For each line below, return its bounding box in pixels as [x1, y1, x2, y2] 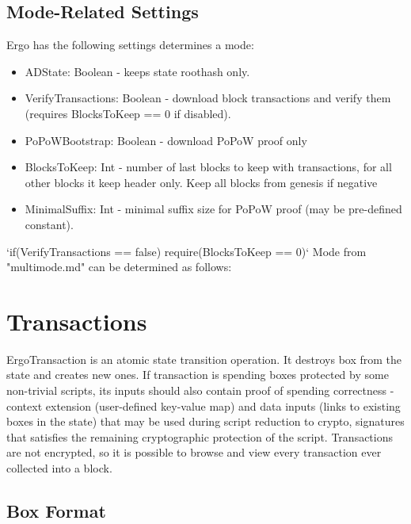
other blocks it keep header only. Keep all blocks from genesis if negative [25, 174, 378, 190]
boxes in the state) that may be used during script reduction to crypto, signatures [6, 413, 405, 430]
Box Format [6, 499, 106, 522]
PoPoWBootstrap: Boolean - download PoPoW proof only [25, 132, 307, 148]
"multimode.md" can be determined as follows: [6, 258, 232, 275]
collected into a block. [6, 460, 112, 476]
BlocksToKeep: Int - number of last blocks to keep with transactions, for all [25, 159, 392, 175]
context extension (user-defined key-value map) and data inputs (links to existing [6, 397, 401, 414]
